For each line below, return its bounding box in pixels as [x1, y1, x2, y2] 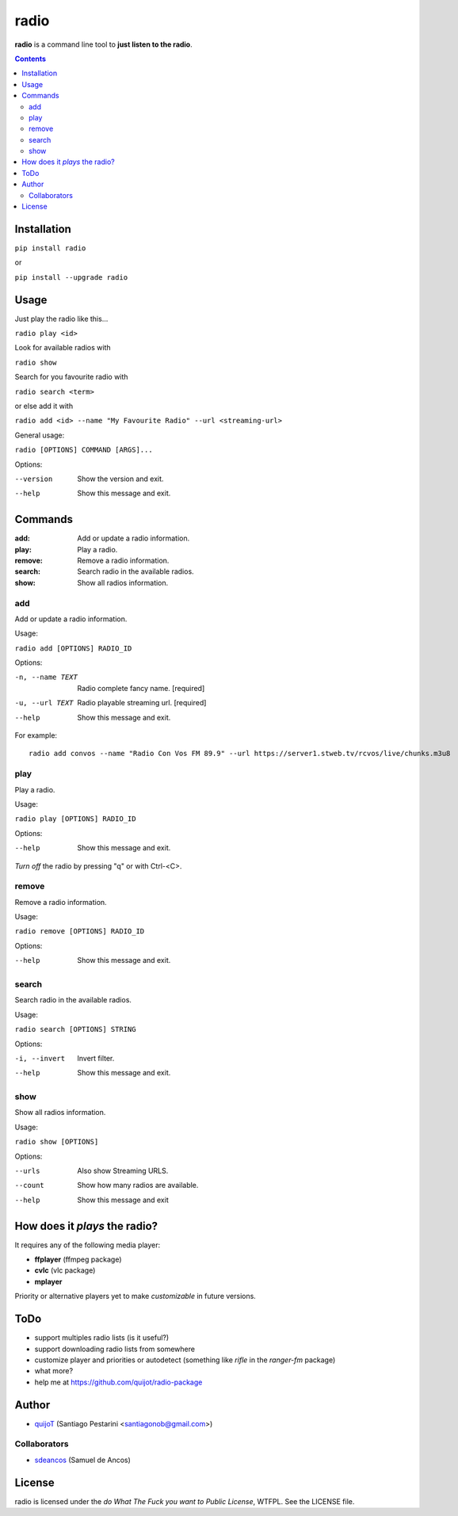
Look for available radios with [14, 343, 111, 353]
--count [14, 1181, 45, 1190]
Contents [14, 54, 47, 63]
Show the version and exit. [77, 474, 164, 483]
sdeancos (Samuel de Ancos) [34, 1455, 131, 1464]
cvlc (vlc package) [34, 1266, 96, 1275]
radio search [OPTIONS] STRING [14, 1025, 136, 1034]
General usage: [14, 430, 65, 440]
